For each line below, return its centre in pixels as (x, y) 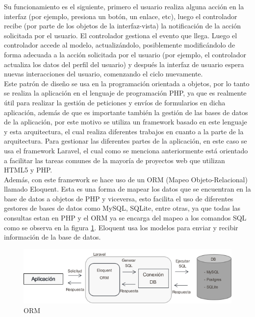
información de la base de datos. (52, 237)
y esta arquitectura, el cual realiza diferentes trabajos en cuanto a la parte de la (124, 131)
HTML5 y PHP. (28, 170)
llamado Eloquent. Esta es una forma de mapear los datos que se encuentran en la (127, 189)
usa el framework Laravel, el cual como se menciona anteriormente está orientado (126, 150)
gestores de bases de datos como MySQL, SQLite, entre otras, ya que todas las (122, 208)
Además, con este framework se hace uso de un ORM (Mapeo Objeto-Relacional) (126, 179)
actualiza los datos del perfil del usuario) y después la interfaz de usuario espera (124, 64)
